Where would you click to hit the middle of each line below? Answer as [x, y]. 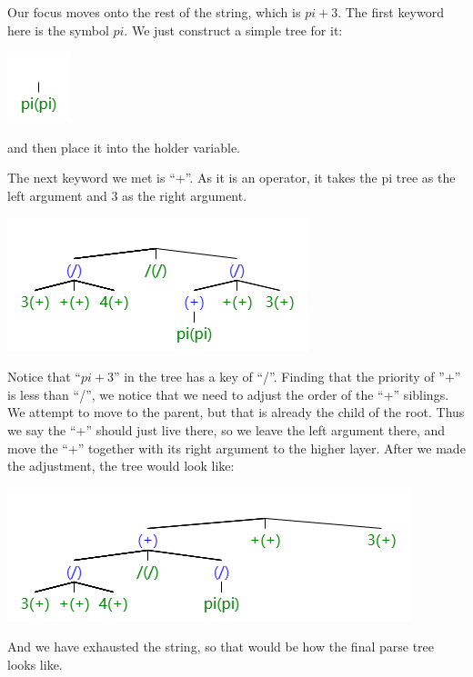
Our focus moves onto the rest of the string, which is [154, 12]
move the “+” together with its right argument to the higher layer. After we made [236, 448]
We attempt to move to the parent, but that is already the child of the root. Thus [236, 412]
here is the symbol [58, 30]
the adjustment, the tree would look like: [121, 466]
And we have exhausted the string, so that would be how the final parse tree [221, 647]
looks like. [35, 664]
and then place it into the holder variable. [124, 147]
